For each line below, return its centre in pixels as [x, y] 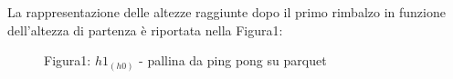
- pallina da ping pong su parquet [233, 60]
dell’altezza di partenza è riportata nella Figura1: [145, 30]
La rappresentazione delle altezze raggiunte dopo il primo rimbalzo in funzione [226, 12]
